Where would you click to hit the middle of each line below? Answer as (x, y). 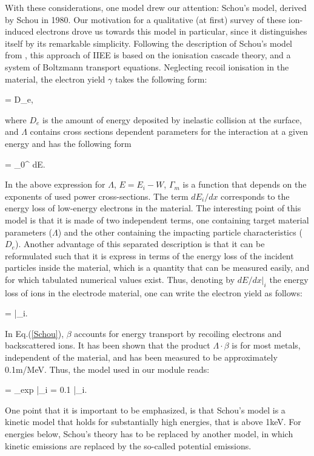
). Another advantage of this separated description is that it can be (140, 244)
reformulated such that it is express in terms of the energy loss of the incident (149, 255)
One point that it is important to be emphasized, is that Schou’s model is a (145, 410)
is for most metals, (266, 345)
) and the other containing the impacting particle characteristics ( (180, 232)
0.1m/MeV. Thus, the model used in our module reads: (107, 369)
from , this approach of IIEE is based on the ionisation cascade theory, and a (148, 55)
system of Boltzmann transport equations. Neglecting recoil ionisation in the (147, 66)
